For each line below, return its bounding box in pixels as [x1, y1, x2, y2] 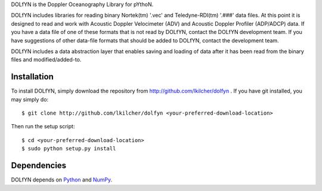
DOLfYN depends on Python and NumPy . [11, 176, 113, 183]
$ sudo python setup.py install [21, 145, 116, 152]
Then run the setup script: [11, 123, 75, 130]
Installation [11, 72, 54, 82]
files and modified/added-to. [11, 56, 82, 63]
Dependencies [11, 161, 67, 171]
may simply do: [11, 95, 49, 103]
